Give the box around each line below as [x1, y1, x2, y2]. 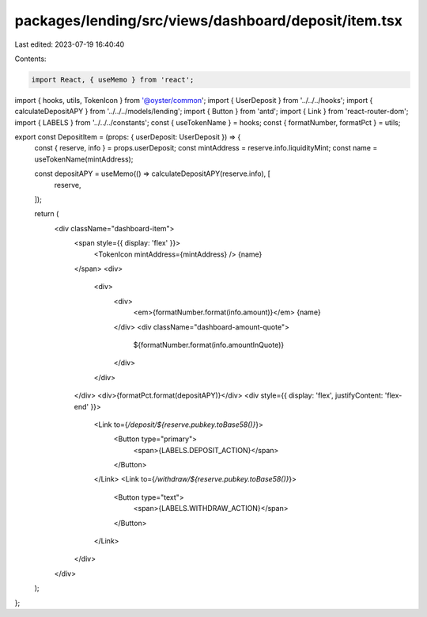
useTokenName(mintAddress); [34, 154, 134, 164]
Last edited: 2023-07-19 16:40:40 [14, 40, 125, 49]
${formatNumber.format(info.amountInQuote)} [133, 340, 285, 349]
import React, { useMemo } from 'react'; [31, 75, 195, 84]
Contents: [14, 54, 47, 63]
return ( [34, 209, 59, 219]
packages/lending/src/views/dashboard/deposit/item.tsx [14, 12, 403, 29]
